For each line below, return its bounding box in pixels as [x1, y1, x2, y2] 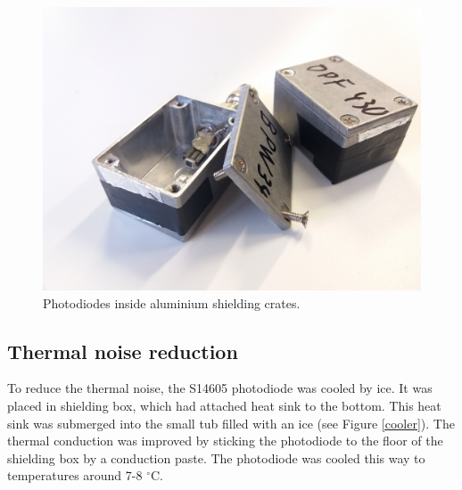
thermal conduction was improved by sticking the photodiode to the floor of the [7, 431, 443, 450]
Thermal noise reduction [7, 337, 238, 364]
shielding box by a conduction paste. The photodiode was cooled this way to [7, 448, 425, 467]
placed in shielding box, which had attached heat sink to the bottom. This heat [7, 396, 441, 414]
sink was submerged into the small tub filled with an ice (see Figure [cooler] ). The [7, 413, 455, 432]
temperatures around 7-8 [7, 466, 143, 485]
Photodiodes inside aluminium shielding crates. [43, 293, 301, 312]
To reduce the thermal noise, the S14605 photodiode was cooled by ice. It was [7, 379, 433, 397]
